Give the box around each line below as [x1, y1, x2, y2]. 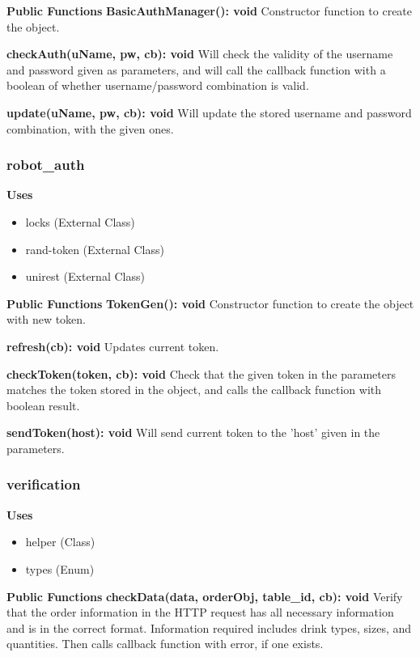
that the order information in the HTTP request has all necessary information [6, 604, 394, 621]
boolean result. [6, 396, 80, 413]
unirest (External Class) [25, 268, 145, 285]
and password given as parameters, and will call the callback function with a [6, 61, 386, 78]
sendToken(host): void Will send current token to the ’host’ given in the [6, 424, 380, 441]
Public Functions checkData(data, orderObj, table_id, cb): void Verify [6, 587, 403, 604]
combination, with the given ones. [6, 120, 174, 137]
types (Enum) [25, 560, 95, 577]
